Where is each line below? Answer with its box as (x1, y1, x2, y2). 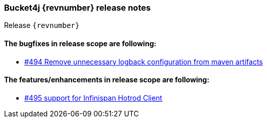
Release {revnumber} (4, 21, 80, 30)
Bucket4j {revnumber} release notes (4, 3, 151, 13)
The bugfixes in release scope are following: (4, 39, 157, 48)
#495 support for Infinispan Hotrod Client (24, 93, 163, 102)
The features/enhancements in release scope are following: (4, 75, 210, 84)
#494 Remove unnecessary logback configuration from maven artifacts (24, 57, 263, 66)
